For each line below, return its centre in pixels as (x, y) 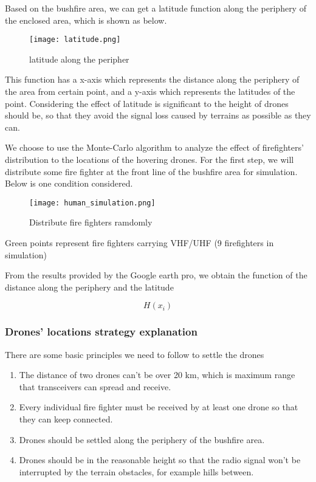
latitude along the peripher (79, 59)
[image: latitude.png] (75, 40)
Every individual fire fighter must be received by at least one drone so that (159, 407)
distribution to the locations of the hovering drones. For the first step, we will (149, 159)
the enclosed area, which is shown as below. (86, 20)
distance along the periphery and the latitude (89, 287)
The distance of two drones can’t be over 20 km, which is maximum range (157, 375)
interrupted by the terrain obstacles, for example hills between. (136, 471)
